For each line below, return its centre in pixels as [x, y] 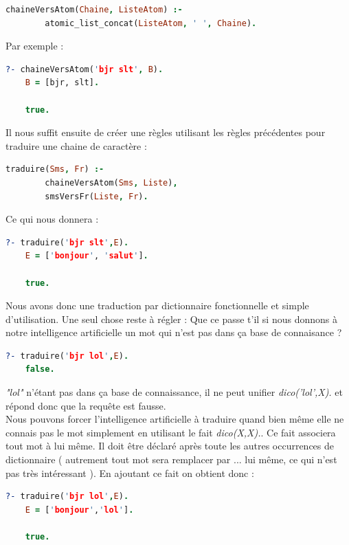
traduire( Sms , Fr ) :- [55, 169]
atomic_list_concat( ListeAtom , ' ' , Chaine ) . [151, 23]
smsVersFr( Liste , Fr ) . [97, 196]
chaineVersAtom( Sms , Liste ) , [111, 182]
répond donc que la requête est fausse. [86, 405]
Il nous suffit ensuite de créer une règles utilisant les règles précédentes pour [166, 132]
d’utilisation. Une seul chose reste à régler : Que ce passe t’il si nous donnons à [171, 319]
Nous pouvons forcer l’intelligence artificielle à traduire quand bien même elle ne [175, 419]
